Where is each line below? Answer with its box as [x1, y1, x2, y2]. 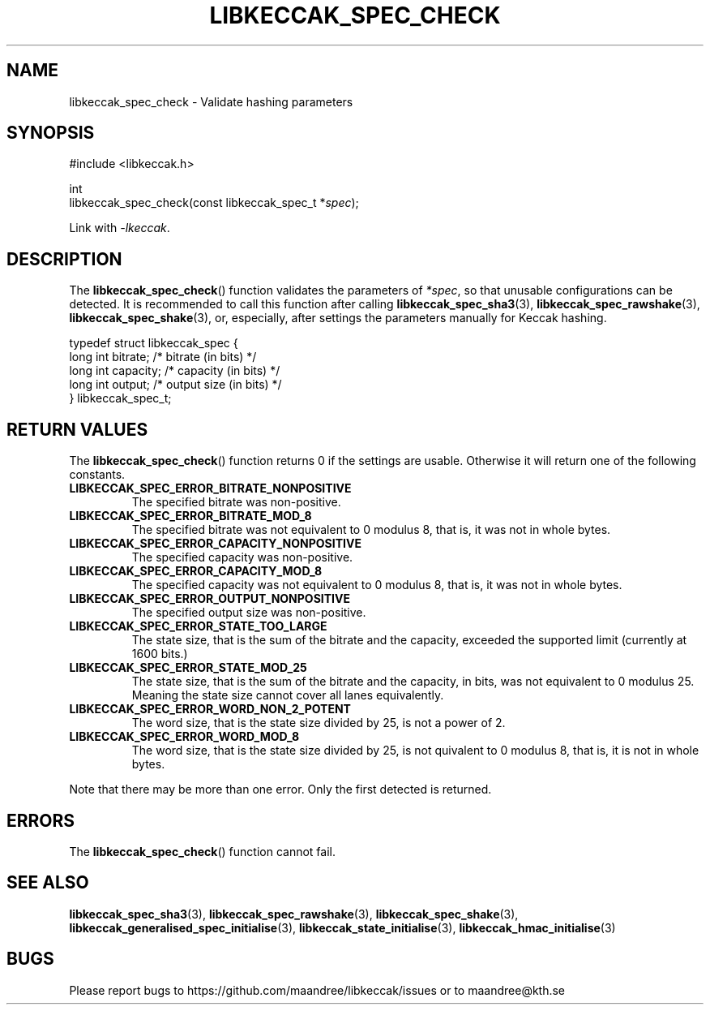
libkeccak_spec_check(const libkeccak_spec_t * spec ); [69, 196, 359, 210]
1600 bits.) [131, 647, 188, 661]
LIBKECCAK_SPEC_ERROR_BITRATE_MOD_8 [69, 509, 312, 523]
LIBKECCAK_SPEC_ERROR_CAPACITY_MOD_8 [69, 564, 323, 579]
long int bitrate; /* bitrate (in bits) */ [69, 350, 257, 364]
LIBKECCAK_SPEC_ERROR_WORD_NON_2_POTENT [69, 702, 351, 716]
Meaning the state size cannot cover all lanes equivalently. [131, 688, 444, 703]
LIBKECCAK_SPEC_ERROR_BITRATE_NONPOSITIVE [69, 481, 352, 496]
